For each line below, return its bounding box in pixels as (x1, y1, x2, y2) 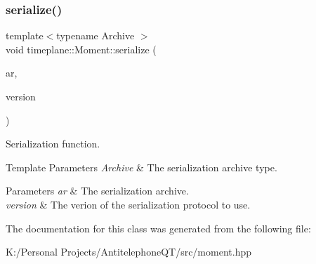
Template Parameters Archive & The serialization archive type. (6, 159, 277, 174)
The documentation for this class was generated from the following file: (6, 220, 311, 235)
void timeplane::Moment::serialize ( (6, 41, 157, 56)
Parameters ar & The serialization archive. (6, 183, 189, 198)
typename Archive (56, 28, 135, 43)
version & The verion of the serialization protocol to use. (6, 197, 251, 211)
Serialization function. (6, 136, 100, 151)
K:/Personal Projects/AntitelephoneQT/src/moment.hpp (6, 244, 251, 259)
